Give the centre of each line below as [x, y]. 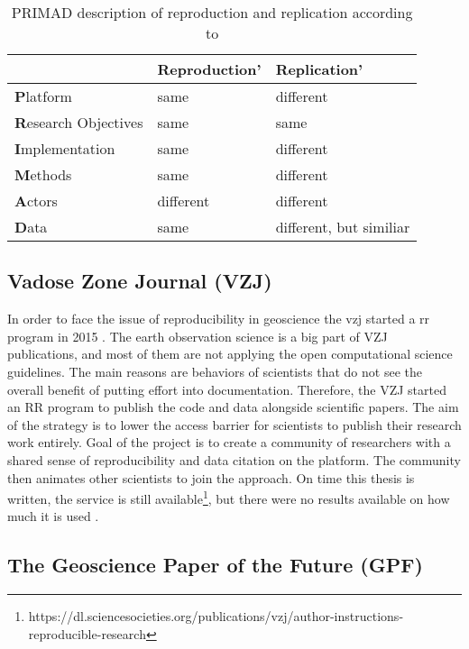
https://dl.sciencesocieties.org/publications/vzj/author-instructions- [216, 616]
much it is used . [53, 516]
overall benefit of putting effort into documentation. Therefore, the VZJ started [227, 389]
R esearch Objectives [79, 122]
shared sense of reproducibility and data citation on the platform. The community [234, 459]
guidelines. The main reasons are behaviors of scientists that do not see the [215, 371]
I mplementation [65, 148]
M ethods [43, 174]
